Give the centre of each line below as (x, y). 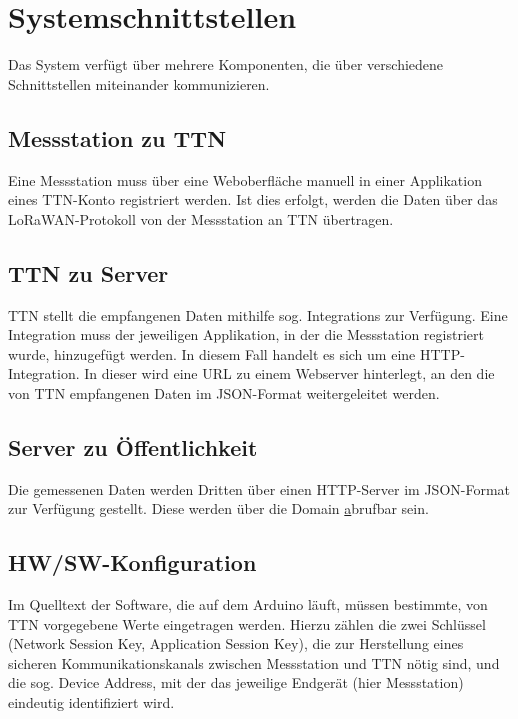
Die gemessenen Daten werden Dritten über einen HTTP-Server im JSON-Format (259, 488)
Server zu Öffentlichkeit (133, 446)
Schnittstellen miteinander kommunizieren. (139, 83)
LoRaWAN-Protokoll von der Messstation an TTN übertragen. (201, 218)
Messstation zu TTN (117, 137)
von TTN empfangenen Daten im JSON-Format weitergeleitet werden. (224, 392)
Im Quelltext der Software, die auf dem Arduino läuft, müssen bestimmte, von (248, 604)
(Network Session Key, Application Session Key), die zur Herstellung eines (236, 643)
